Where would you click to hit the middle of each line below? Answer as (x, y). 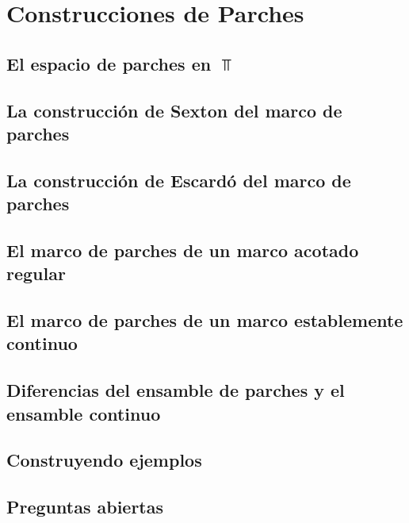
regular (36, 273)
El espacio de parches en (109, 63)
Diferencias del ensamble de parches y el (176, 390)
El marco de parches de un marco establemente (205, 320)
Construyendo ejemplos (104, 460)
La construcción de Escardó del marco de (179, 180)
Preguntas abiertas (85, 507)
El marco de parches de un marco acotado (183, 250)
